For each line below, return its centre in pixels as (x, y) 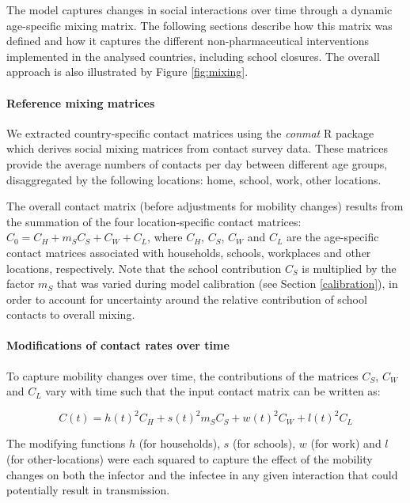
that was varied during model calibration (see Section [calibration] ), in (227, 284)
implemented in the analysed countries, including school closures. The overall (193, 56)
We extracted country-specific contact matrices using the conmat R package (190, 132)
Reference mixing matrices (81, 102)
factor (21, 284)
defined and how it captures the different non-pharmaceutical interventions (188, 41)
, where (165, 237)
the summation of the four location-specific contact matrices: (154, 221)
